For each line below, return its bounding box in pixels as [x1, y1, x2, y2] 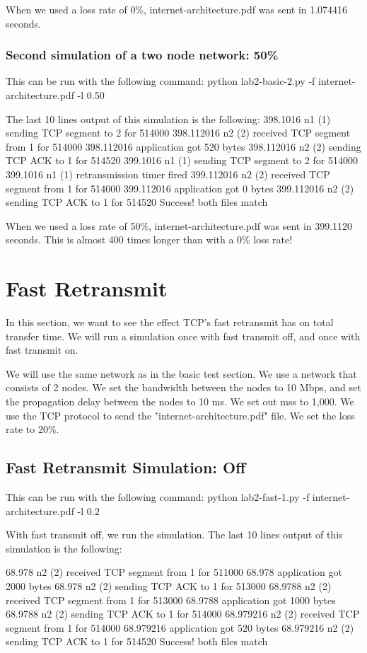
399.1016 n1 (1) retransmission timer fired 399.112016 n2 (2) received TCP [6, 166, 330, 181]
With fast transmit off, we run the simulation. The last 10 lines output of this [6, 527, 343, 542]
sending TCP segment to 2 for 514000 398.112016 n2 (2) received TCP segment [6, 125, 351, 140]
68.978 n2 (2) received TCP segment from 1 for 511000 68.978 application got [6, 565, 342, 579]
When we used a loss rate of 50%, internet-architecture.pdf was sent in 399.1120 [6, 218, 353, 233]
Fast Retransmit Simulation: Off [6, 456, 246, 478]
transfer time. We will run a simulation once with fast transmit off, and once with [6, 328, 361, 343]
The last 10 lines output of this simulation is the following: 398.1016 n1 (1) [6, 111, 331, 126]
